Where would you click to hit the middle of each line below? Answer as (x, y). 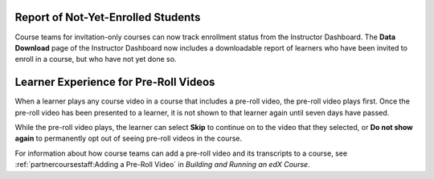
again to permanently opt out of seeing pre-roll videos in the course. (129, 138)
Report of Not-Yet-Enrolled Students (108, 17)
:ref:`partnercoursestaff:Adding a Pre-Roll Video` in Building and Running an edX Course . (162, 165)
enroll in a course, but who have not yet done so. (96, 59)
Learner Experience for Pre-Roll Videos (115, 82)
